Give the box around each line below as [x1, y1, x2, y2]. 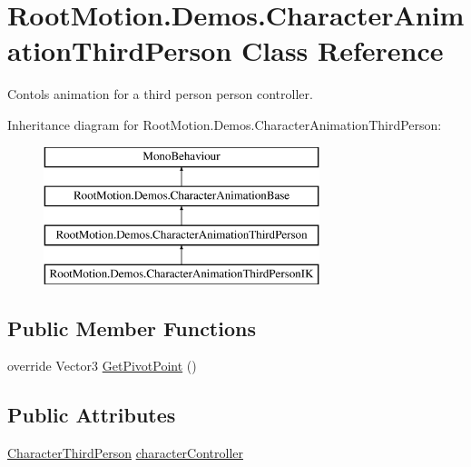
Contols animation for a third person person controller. [7, 84, 313, 104]
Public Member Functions [7, 313, 256, 342]
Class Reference [241, 32, 444, 69]
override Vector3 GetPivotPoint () [7, 356, 197, 375]
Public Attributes [7, 401, 176, 429]
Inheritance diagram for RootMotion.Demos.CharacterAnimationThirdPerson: [7, 114, 442, 134]
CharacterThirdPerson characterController [7, 443, 244, 462]
